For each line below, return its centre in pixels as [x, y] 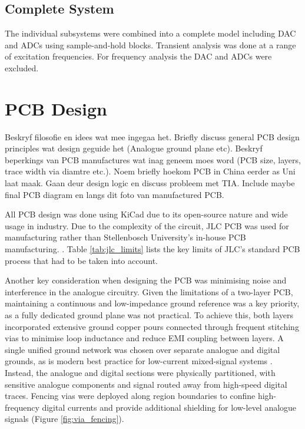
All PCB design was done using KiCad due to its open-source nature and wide [146, 214]
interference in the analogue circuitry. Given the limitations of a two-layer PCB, [149, 291]
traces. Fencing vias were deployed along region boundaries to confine [130, 396]
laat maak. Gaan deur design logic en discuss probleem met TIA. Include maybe [150, 183]
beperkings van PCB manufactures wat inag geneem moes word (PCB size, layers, [153, 159]
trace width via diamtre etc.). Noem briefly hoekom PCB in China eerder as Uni [150, 171]
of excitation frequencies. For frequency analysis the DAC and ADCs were [138, 56]
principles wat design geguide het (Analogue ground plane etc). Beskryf [134, 148]
